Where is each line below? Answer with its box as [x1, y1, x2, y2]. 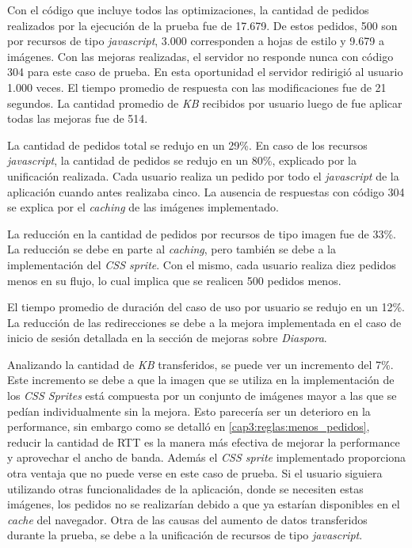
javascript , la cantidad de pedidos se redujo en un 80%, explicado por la [7, 152, 357, 169]
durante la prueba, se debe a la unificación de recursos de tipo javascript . [7, 527, 363, 543]
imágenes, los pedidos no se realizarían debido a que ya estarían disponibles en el [7, 496, 400, 512]
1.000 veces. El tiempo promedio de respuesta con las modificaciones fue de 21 [7, 78, 387, 95]
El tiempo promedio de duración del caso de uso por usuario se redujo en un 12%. [7, 299, 405, 315]
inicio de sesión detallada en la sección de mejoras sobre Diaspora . [7, 329, 327, 346]
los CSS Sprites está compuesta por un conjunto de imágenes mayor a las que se [7, 387, 397, 404]
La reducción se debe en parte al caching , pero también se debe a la [7, 241, 336, 257]
